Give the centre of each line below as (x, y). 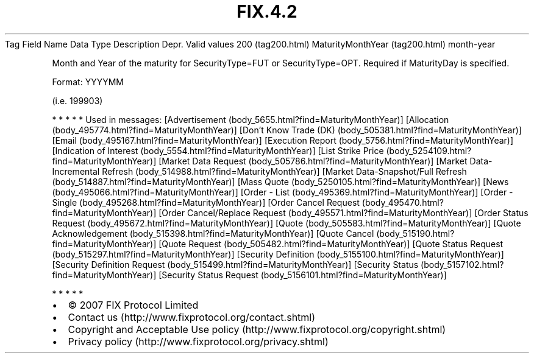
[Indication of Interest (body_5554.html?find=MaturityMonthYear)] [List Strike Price (218, 150)
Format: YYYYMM (88, 82)
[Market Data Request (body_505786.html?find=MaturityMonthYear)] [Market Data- (326, 161)
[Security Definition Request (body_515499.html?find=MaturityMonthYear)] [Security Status (235, 264)
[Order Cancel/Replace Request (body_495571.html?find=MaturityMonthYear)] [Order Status (344, 212)
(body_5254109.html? (429, 150)
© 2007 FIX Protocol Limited (133, 305)
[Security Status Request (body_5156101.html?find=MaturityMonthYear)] (303, 275)
